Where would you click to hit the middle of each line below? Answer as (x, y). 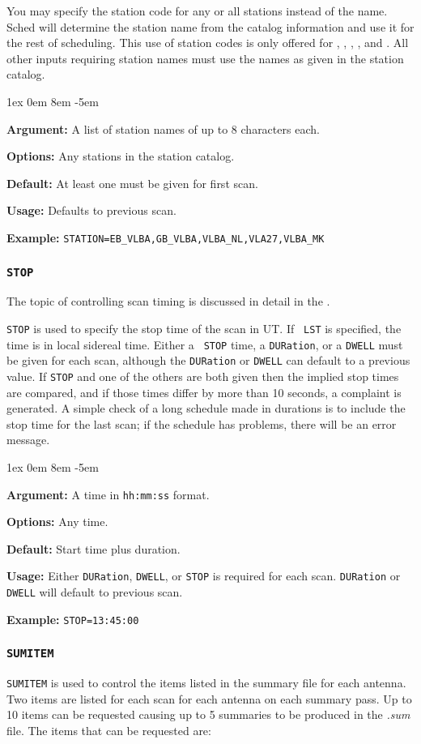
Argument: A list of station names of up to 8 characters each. (163, 128)
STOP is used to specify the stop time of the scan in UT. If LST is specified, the (204, 328)
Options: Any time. (57, 522)
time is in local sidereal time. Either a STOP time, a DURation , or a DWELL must (205, 344)
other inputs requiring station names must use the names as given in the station (205, 58)
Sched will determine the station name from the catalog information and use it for (210, 26)
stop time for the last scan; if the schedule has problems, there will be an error (202, 423)
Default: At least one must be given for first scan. (132, 183)
